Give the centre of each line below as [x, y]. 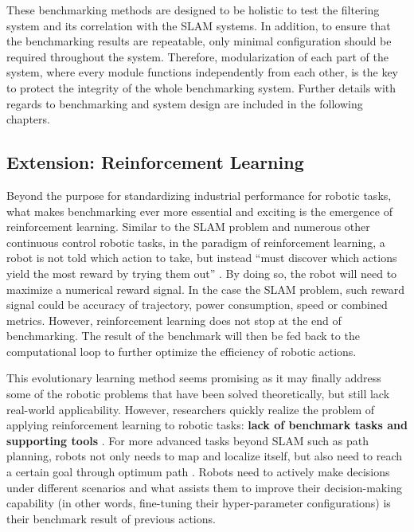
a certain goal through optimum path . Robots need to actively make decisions [198, 472]
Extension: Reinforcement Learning [155, 162]
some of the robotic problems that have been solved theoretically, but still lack [198, 394]
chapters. [28, 119]
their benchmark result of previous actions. [111, 518]
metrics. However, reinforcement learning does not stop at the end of [174, 320]
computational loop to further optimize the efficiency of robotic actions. [182, 351]
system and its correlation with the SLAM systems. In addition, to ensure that [199, 25]
